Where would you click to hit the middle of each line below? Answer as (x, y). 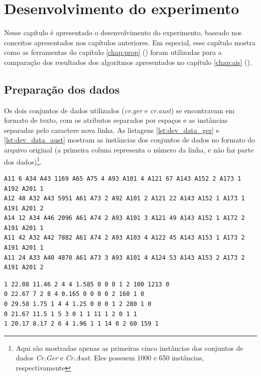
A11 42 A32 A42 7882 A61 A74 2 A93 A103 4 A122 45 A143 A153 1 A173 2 (124, 238)
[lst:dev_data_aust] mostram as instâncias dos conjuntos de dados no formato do (130, 140)
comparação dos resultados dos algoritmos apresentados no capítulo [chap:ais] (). (128, 62)
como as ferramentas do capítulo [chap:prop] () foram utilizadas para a (113, 52)
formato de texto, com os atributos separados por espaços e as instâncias (116, 120)
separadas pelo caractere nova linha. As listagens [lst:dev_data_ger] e (112, 130)
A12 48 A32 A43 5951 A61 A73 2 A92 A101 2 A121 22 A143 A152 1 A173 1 (124, 199)
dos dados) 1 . (23, 161)
